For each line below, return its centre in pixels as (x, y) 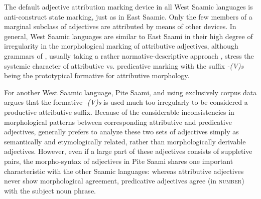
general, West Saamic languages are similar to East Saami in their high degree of (128, 36)
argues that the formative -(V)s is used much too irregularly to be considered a (126, 102)
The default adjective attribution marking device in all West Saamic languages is (128, 7)
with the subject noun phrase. (50, 190)
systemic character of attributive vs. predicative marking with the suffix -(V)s (124, 65)
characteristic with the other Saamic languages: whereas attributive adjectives (124, 171)
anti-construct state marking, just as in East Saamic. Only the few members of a (128, 16)
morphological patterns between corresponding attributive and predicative (118, 122)
